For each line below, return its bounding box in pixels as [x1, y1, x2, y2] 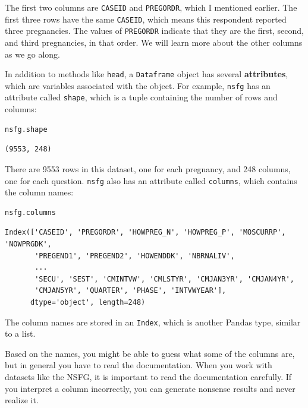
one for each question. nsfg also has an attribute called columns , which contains [5, 174, 297, 186]
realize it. [5, 394, 39, 406]
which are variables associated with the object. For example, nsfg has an [5, 79, 271, 91]
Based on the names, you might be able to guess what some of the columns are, [5, 347, 295, 359]
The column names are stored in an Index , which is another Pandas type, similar [5, 315, 301, 328]
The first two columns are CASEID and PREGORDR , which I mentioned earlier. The [5, 1, 297, 13]
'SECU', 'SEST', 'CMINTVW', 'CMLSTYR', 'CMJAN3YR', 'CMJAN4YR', [34, 274, 294, 283]
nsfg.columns [5, 208, 56, 217]
